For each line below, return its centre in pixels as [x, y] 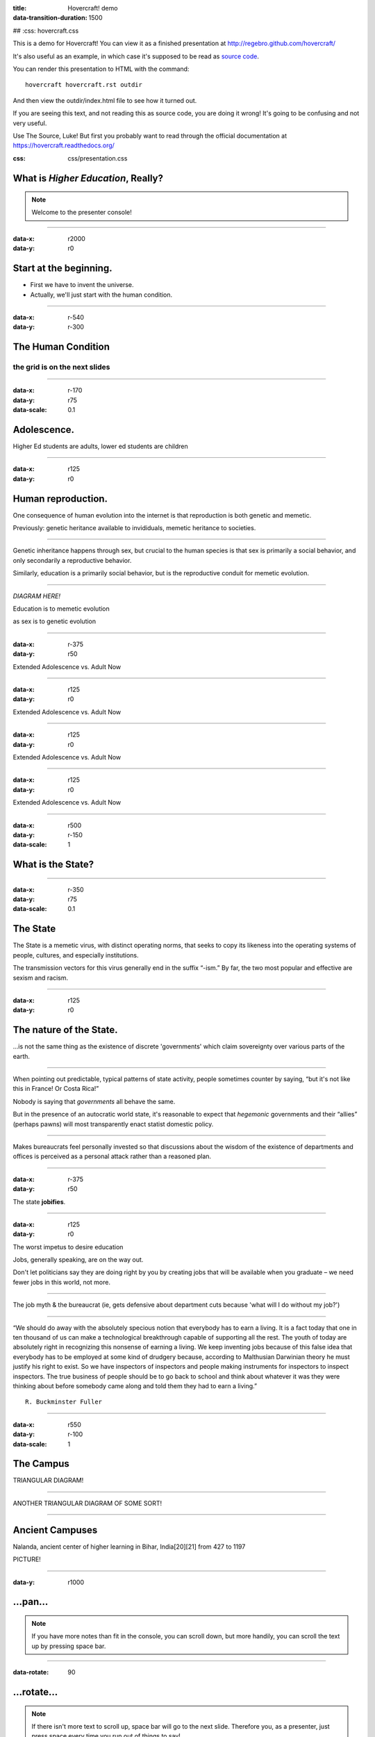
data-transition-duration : [50, 18]
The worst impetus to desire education [68, 1246]
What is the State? [53, 865]
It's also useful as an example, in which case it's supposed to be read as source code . [136, 56]
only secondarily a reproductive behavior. [72, 560]
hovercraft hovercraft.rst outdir [84, 85]
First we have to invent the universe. [82, 285]
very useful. [30, 123]
